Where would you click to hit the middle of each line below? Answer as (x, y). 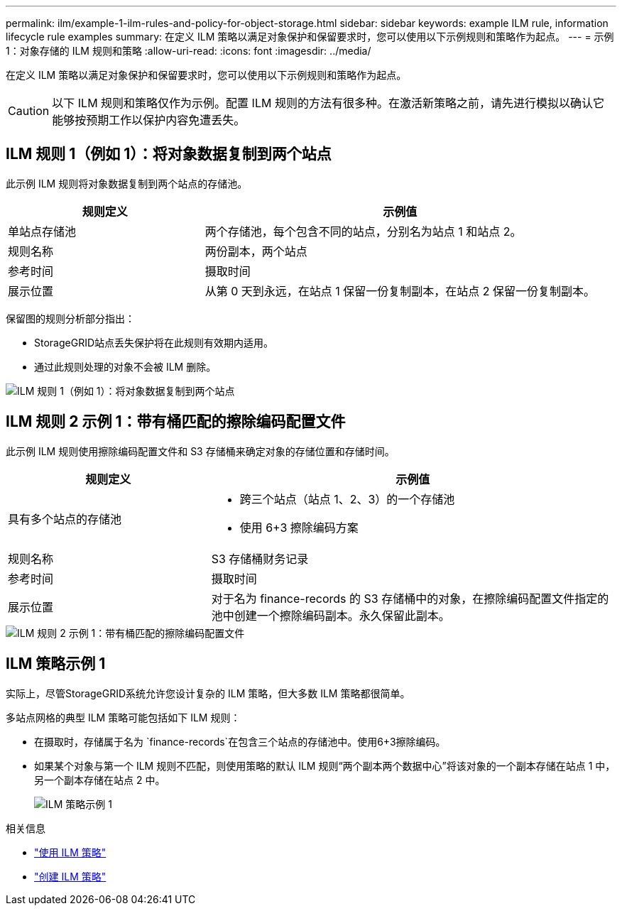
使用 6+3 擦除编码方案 (299, 527)
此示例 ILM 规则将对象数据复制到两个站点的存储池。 (127, 183)
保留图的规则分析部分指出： (70, 318)
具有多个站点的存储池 (65, 519)
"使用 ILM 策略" (70, 852)
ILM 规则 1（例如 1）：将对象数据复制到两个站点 (169, 154)
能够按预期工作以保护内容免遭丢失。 (149, 120)
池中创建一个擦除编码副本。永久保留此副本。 (331, 615)
